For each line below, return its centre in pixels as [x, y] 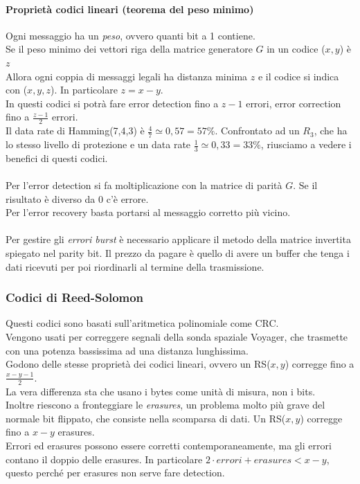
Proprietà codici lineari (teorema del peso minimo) [130, 9]
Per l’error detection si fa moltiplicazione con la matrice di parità [144, 185]
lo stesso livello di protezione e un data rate [98, 144]
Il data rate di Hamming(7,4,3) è [75, 131]
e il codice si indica [298, 76]
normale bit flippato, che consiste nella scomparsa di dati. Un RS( [146, 418]
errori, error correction [294, 103]
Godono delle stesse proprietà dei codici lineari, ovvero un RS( [138, 364]
